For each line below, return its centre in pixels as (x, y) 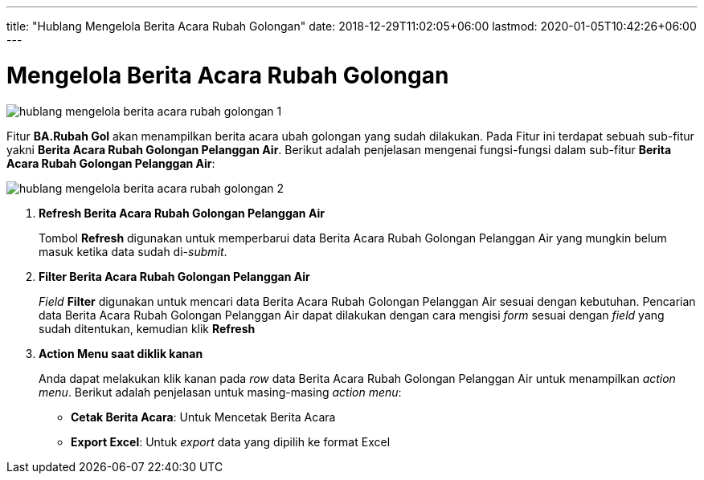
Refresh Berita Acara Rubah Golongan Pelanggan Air (182, 213)
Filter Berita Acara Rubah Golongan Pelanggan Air (174, 276)
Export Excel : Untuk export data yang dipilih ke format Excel (231, 441)
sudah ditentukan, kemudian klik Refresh (147, 328)
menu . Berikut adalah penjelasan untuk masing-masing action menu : (220, 392)
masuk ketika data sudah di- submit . (133, 251)
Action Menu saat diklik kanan (121, 353)
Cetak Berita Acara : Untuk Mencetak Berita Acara (203, 417)
